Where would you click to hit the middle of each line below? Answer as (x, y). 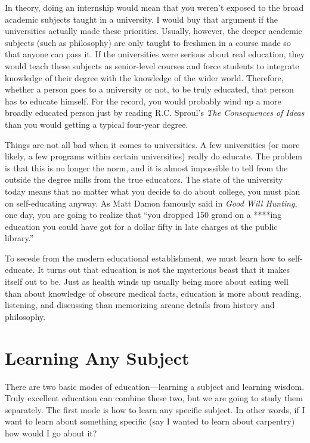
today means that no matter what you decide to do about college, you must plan (153, 191)
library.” (19, 238)
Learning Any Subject (97, 357)
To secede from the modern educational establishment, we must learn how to (145, 258)
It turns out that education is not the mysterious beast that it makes (164, 270)
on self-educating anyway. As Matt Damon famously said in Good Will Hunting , (151, 203)
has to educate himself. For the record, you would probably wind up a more (143, 101)
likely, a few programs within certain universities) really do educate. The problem (154, 156)
